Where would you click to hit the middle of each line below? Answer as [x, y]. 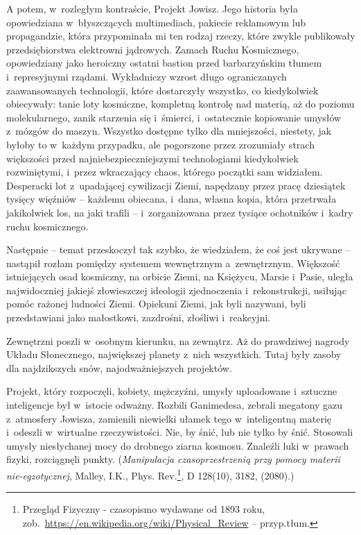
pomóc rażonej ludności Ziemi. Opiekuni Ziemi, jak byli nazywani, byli [156, 304]
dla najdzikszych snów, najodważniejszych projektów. [119, 367]
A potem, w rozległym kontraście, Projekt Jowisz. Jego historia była [152, 8]
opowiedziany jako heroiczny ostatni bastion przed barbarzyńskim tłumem [164, 63]
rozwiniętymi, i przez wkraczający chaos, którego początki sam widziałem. [165, 172]
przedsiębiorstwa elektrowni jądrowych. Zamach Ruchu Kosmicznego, [153, 49]
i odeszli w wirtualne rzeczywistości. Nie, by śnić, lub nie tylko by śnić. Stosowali [180, 432]
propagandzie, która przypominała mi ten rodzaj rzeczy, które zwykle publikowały [181, 36]
